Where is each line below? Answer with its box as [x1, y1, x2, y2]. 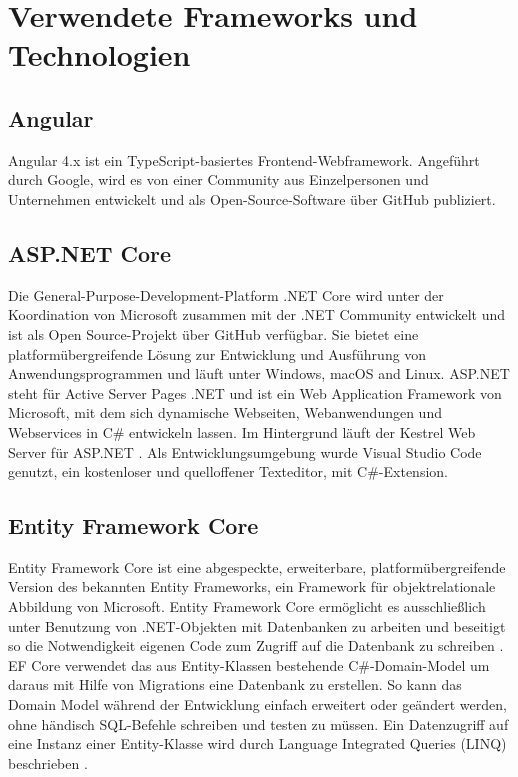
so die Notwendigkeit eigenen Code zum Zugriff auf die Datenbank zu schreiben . [8, 635, 504, 656]
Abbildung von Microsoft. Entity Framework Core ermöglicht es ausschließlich [8, 596, 486, 617]
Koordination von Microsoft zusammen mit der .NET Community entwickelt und [8, 304, 506, 325]
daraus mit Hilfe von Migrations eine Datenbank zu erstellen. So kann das [8, 674, 462, 695]
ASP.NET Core [8, 237, 172, 268]
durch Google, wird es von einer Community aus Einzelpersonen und [8, 169, 429, 190]
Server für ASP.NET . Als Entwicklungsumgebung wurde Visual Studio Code [8, 441, 482, 462]
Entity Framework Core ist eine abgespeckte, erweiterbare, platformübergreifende [8, 556, 506, 577]
